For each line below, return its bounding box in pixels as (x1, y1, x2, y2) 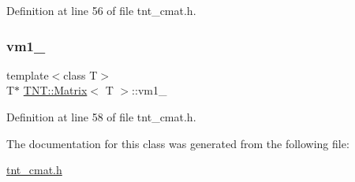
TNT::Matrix (23, 82, 88, 98)
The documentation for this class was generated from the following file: (6, 135, 349, 151)
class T (63, 66, 98, 83)
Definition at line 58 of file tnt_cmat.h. (6, 109, 196, 124)
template (6, 66, 49, 83)
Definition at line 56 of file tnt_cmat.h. (6, 2, 196, 18)
